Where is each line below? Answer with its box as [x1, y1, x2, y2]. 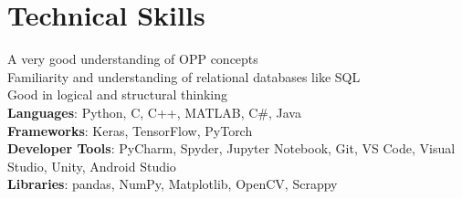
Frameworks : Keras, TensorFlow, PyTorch [7, 120, 253, 140]
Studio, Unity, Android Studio [7, 156, 176, 175]
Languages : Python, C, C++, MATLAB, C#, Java [7, 102, 301, 121]
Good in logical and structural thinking [7, 85, 228, 104]
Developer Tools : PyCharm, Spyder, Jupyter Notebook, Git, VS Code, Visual [7, 139, 456, 158]
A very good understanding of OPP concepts [7, 49, 258, 68]
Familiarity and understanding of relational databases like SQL [7, 67, 361, 86]
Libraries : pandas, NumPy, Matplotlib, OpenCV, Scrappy [7, 174, 338, 194]
